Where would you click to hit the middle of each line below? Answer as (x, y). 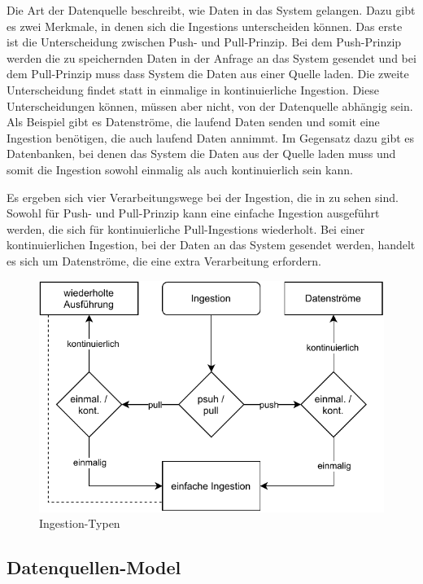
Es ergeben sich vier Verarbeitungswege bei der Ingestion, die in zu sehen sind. (203, 197)
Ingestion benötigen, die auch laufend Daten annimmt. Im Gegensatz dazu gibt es (211, 137)
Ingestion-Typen (80, 523)
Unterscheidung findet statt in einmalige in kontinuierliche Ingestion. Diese (193, 89)
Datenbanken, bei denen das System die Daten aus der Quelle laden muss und (201, 154)
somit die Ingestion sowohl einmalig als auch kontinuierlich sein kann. (180, 169)
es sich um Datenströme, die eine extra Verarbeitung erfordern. (164, 260)
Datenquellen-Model (94, 567)
